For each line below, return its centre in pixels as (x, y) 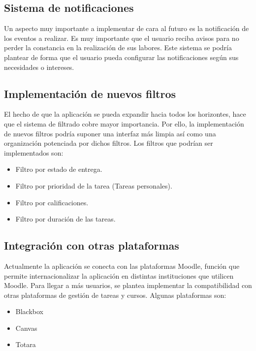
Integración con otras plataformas (92, 245)
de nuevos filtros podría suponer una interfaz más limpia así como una (110, 133)
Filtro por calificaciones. (52, 202)
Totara (26, 344)
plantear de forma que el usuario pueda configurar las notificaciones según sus (121, 57)
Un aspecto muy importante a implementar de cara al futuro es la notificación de (127, 28)
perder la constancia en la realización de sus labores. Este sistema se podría (118, 48)
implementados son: (34, 152)
